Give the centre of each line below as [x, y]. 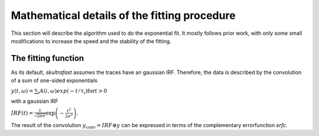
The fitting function [48, 58]
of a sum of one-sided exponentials [54, 80]
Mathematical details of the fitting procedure [123, 15]
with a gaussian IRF [35, 101]
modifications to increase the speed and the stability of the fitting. [91, 41]
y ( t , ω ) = [22, 91]
